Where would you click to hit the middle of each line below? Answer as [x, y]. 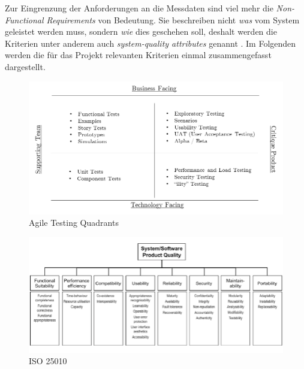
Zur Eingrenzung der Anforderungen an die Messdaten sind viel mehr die [139, 8]
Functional [24, 19]
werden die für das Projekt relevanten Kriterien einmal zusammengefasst [138, 55]
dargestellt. [25, 66]
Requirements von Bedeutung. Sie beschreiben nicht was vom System [173, 19]
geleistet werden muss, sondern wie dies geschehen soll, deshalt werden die [141, 31]
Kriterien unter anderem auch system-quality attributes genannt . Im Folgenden [151, 43]
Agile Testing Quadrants [74, 223]
